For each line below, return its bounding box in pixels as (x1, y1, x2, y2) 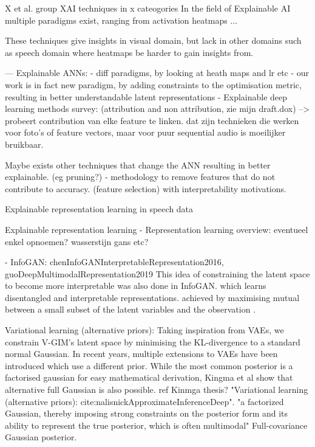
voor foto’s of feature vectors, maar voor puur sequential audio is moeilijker (5, 126, 286, 139)
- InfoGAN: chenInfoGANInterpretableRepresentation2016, (5, 255, 224, 268)
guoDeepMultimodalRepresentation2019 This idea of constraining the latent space (5, 267, 310, 280)
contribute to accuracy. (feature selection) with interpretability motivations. (5, 182, 286, 195)
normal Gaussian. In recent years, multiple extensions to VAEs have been (5, 347, 278, 360)
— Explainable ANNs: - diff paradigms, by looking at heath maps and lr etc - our (5, 66, 310, 79)
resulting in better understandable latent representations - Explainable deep (5, 90, 288, 103)
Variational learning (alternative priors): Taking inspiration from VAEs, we (5, 324, 284, 336)
